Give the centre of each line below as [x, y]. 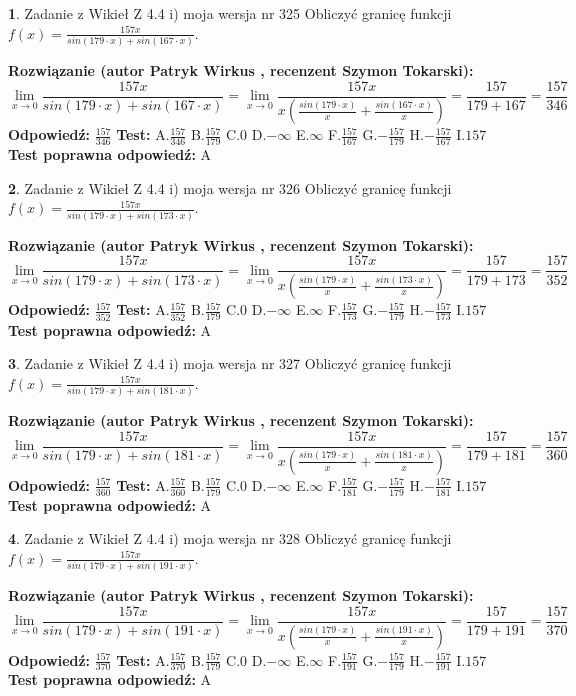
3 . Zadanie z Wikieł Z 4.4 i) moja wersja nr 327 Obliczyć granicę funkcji [230, 363]
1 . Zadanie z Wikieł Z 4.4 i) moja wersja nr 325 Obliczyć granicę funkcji [230, 13]
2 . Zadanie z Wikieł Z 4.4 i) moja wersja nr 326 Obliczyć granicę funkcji [230, 187]
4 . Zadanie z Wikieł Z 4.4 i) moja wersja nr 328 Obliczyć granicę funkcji [230, 538]
